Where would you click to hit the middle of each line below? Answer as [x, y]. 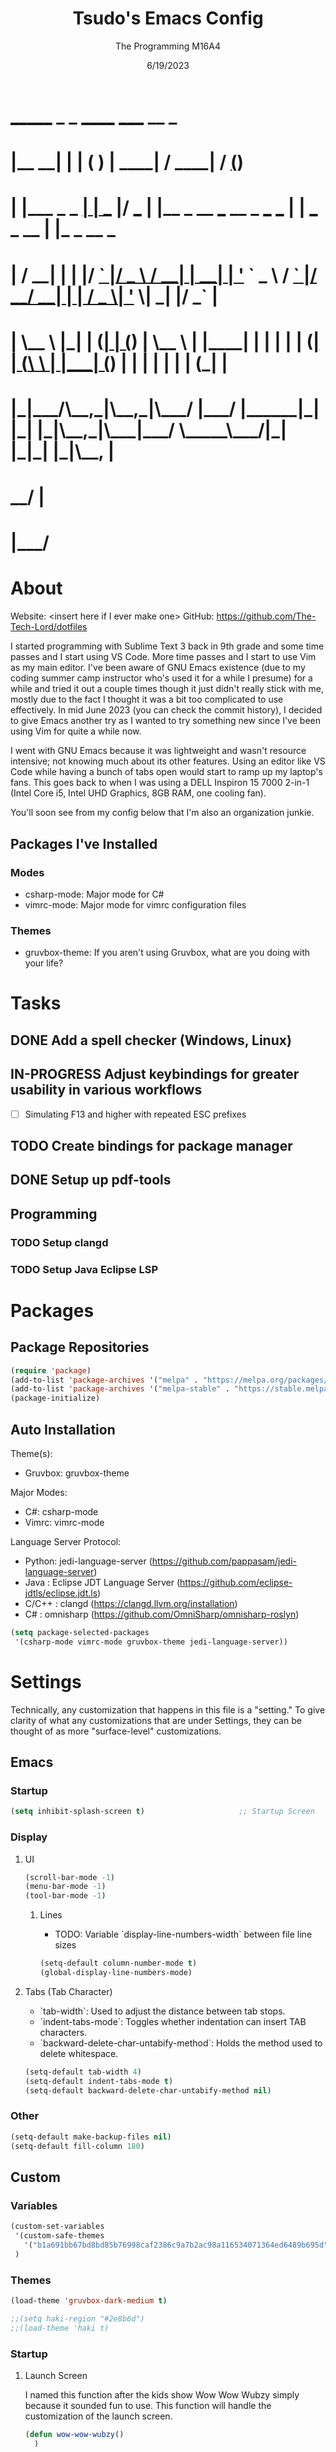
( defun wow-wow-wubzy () [74, 2434]
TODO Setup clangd [59, 1242]
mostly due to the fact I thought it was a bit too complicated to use [147, 699]
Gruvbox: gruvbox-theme [77, 1473]
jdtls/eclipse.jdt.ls [61, 1593]
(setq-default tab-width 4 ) [83, 2072]
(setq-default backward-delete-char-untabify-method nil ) [148, 2090]
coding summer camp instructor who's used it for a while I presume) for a [161, 678]
